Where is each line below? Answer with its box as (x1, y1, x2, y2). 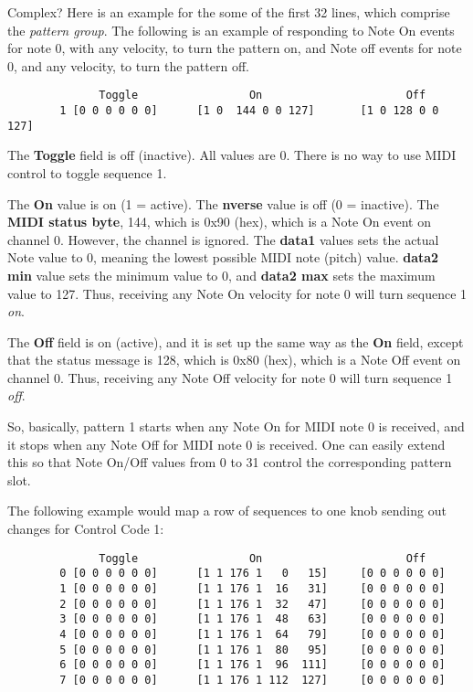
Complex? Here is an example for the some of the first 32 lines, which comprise (7, 3, 450, 21)
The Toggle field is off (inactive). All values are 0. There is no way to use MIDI (7, 145, 457, 165)
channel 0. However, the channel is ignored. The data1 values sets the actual (7, 229, 439, 249)
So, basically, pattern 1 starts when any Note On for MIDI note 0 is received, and (7, 417, 465, 436)
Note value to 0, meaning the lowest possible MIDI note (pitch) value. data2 (7, 248, 439, 267)
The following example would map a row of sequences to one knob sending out (7, 501, 447, 520)
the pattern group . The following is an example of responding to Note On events (7, 20, 455, 39)
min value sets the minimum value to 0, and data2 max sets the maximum (7, 265, 436, 284)
